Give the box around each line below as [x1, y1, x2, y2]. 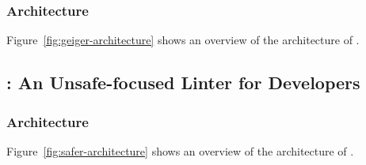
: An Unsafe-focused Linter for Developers [6, 70, 360, 95]
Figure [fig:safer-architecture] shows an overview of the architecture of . [6, 142, 354, 159]
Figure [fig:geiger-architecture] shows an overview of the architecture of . [6, 32, 360, 48]
